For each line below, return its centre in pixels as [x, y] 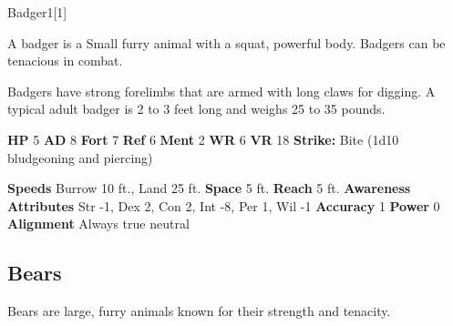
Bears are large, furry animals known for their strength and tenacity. [199, 311]
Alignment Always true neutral [98, 224]
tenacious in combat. [65, 61]
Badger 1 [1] [37, 12]
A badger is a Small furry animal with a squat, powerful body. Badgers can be [226, 42]
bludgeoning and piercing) [80, 157]
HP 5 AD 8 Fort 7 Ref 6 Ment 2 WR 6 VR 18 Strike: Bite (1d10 [203, 139]
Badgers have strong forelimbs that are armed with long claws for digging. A [221, 91]
